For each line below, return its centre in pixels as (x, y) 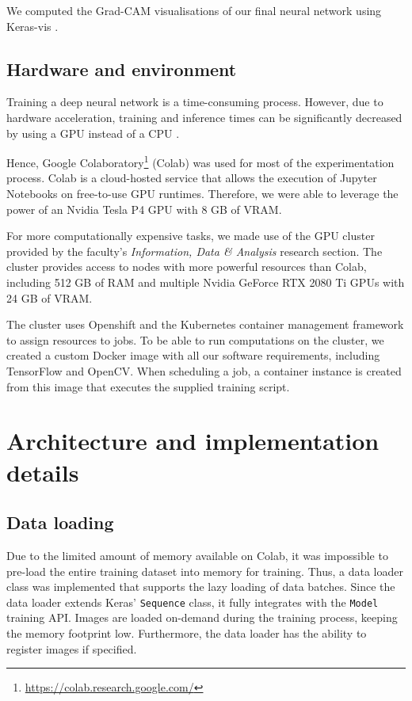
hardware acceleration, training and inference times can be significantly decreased (204, 117)
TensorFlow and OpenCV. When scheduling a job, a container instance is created (204, 370)
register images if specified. (72, 648)
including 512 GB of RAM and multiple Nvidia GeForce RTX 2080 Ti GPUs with (206, 282)
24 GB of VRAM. (50, 297)
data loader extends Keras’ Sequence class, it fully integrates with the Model (193, 602)
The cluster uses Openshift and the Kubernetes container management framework (205, 324)
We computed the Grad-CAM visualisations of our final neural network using (194, 10)
